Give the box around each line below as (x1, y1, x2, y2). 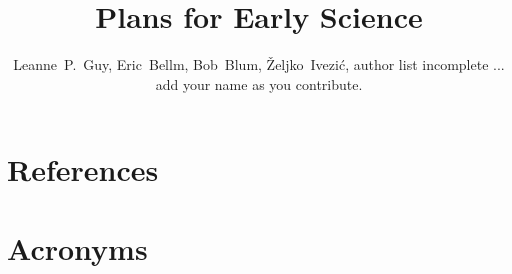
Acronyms (7, 227, 148, 268)
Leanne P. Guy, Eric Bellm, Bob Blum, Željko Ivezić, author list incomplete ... (13, 54, 505, 75)
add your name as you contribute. (155, 73, 363, 94)
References (7, 149, 159, 190)
